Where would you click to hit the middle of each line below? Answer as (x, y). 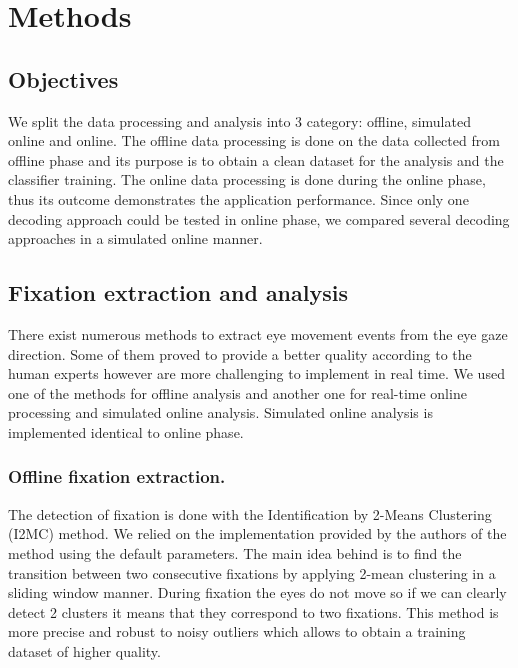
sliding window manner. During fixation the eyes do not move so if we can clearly (257, 592)
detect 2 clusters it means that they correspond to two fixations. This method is (253, 611)
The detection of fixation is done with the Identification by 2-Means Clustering (250, 513)
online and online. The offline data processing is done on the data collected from (254, 140)
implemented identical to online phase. (126, 431)
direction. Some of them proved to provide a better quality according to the (240, 353)
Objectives (63, 78)
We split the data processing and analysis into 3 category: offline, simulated (239, 120)
